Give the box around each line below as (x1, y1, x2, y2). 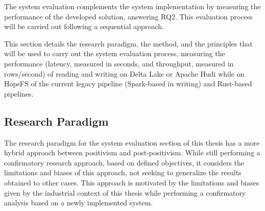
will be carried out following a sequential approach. (4, 21, 164, 32)
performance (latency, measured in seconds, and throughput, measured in (4, 58, 234, 68)
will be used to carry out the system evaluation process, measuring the (4, 48, 225, 59)
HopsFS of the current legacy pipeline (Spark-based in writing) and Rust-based (4, 78, 252, 89)
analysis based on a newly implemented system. (4, 197, 153, 208)
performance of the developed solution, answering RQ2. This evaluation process (4, 11, 253, 21)
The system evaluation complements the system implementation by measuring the (4, 1, 261, 11)
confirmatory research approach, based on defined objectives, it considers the (4, 157, 245, 168)
